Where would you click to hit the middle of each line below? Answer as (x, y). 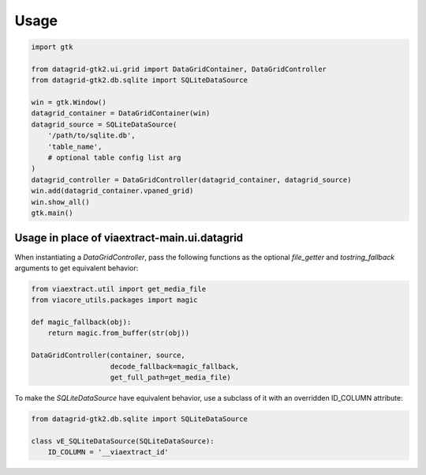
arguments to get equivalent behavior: (77, 268)
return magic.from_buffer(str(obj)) (118, 333)
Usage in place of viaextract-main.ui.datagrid (129, 238)
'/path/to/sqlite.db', (92, 136)
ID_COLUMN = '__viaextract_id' (108, 452)
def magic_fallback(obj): (81, 322)
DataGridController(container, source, (108, 355)
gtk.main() (52, 213)
